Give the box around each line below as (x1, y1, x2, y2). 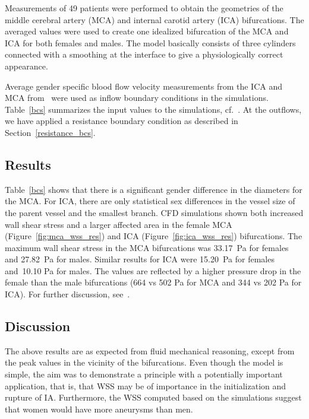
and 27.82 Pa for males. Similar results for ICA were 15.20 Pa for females (5, 253, 275, 265)
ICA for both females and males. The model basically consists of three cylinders (5, 36, 296, 49)
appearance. (5, 59, 48, 72)
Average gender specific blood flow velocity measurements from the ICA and (5, 80, 283, 92)
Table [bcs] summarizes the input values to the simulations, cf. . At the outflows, (5, 103, 302, 115)
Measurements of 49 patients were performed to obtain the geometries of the (5, 2, 283, 14)
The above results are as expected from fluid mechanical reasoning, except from (5, 344, 295, 357)
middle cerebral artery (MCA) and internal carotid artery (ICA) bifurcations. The (5, 13, 304, 26)
